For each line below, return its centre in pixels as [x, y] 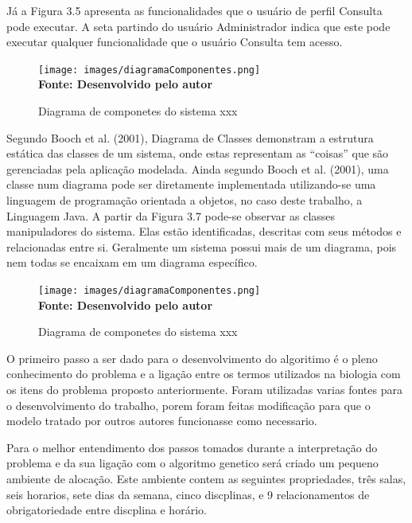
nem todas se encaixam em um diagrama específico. [132, 262]
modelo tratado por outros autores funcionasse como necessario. [162, 421]
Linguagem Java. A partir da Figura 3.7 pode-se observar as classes [171, 215]
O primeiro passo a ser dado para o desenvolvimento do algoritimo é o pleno [192, 358]
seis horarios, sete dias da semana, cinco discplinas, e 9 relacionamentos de [188, 494]
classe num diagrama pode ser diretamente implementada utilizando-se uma [191, 184]
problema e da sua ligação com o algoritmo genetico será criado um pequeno [192, 463]
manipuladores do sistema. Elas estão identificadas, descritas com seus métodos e [204, 231]
